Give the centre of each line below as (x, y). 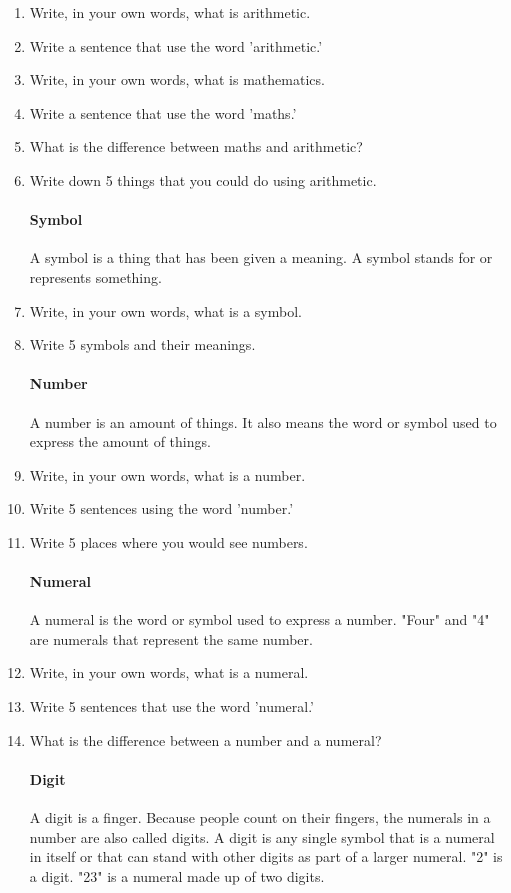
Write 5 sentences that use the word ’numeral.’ (172, 706)
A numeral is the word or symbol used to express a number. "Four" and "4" (259, 619)
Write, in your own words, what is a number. (167, 474)
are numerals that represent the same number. (171, 638)
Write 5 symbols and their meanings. (142, 344)
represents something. (95, 276)
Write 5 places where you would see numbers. (168, 541)
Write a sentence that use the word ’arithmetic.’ (176, 45)
